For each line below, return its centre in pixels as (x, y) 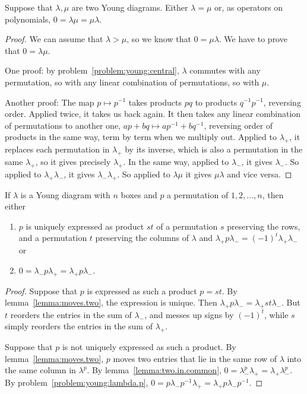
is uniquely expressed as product (85, 226)
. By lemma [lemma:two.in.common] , (154, 370)
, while (276, 314)
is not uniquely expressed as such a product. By (149, 347)
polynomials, (28, 19)
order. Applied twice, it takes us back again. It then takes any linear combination (153, 114)
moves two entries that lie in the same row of (195, 358)
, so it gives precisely (73, 161)
